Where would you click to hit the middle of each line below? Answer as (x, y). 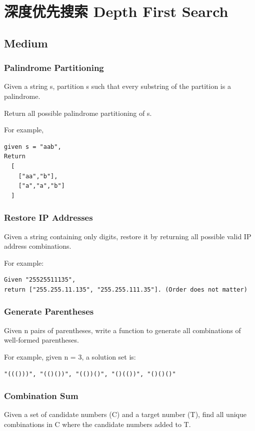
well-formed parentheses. (41, 340)
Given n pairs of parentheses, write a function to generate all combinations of (122, 330)
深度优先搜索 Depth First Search (116, 11)
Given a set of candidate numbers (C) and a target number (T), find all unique (125, 414)
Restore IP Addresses (48, 217)
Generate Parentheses (49, 311)
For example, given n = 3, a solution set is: (70, 356)
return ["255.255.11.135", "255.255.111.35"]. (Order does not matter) (126, 289)
